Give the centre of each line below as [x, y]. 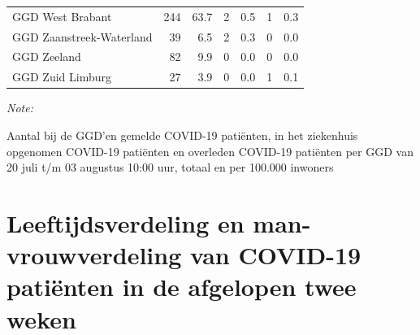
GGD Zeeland [47, 57]
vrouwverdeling [94, 255]
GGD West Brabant [62, 16]
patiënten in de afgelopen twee [182, 287]
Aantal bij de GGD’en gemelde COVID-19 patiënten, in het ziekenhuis [182, 135]
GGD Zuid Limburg [62, 77]
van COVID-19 [275, 255]
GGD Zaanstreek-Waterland [82, 36]
